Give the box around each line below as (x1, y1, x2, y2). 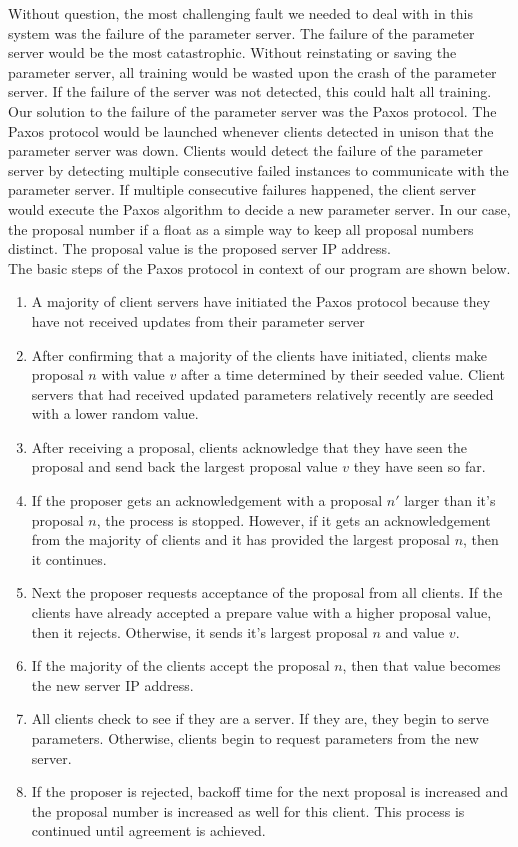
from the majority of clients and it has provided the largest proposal (31, 529, 450, 550)
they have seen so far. (353, 456, 486, 477)
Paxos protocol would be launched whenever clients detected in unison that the (8, 120, 494, 141)
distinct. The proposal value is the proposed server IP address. (8, 238, 391, 259)
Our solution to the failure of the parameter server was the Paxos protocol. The (8, 100, 497, 121)
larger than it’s (404, 490, 496, 511)
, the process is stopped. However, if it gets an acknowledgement (96, 509, 491, 530)
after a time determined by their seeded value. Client (180, 364, 506, 385)
